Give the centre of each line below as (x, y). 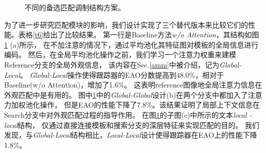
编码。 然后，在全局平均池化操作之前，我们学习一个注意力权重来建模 (120, 54)
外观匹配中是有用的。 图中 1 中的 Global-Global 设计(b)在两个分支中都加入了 (126, 94)
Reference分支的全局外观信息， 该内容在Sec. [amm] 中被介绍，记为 (112, 64)
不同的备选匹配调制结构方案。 (75, 7)
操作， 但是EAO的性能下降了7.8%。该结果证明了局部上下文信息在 (150, 105)
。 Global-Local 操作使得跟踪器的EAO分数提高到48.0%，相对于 (122, 74)
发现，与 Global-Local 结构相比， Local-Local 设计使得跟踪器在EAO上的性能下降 (131, 135)
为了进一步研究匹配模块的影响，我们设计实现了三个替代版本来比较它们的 (126, 24)
